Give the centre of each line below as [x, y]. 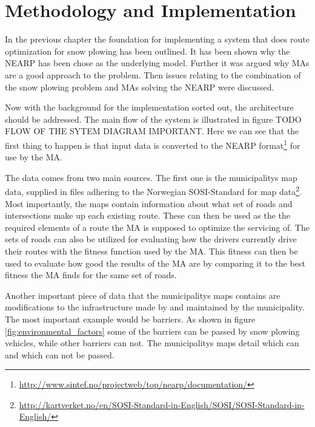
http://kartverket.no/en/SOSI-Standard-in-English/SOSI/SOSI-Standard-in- [162, 404]
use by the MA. [34, 157]
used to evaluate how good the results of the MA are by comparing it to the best [155, 263]
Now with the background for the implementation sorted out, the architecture [149, 107]
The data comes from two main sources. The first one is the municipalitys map [151, 177]
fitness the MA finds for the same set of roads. [91, 275]
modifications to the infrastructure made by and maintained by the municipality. [155, 307]
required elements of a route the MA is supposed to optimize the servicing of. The [157, 227]
